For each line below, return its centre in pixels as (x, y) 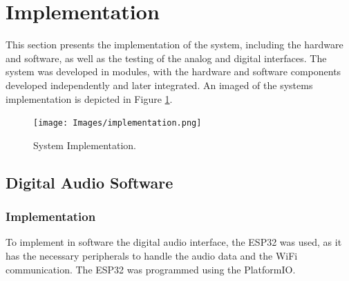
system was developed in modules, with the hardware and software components (173, 71)
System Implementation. (85, 145)
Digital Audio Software (89, 182)
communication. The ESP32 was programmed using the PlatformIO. (151, 269)
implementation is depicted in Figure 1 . (89, 98)
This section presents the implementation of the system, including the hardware (174, 45)
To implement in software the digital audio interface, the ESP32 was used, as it (174, 242)
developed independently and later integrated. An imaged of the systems (159, 85)
